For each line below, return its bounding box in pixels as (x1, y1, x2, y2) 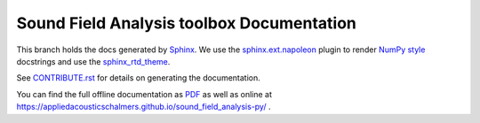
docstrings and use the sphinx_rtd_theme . (16, 56, 171, 66)
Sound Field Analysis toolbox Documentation (16, 13, 357, 33)
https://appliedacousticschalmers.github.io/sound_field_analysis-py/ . (16, 102, 271, 112)
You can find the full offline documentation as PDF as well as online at (16, 88, 273, 99)
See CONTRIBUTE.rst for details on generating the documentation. (16, 73, 261, 83)
